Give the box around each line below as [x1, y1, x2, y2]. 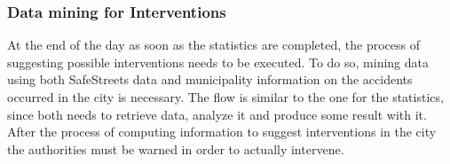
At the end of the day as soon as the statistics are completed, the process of [7, 35, 420, 54]
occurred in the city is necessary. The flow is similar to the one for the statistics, [7, 88, 444, 105]
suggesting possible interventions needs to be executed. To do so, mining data [7, 52, 430, 71]
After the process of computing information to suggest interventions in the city [7, 122, 437, 141]
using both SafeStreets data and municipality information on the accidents [7, 70, 413, 89]
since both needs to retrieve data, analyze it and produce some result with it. [7, 105, 427, 123]
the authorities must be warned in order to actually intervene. [7, 139, 344, 158]
